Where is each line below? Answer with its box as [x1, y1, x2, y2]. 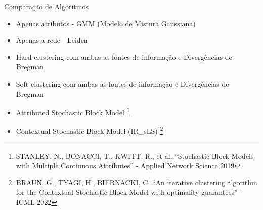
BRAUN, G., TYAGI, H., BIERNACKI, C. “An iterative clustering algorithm [16, 177, 257, 187]
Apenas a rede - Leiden [16, 35, 88, 45]
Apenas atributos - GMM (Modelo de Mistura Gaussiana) [16, 18, 196, 28]
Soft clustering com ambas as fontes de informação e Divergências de [16, 78, 229, 89]
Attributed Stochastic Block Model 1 [16, 106, 130, 117]
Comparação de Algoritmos [4, 1, 89, 11]
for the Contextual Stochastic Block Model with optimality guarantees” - [16, 187, 243, 197]
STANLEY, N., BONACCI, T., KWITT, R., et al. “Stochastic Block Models [16, 150, 254, 161]
